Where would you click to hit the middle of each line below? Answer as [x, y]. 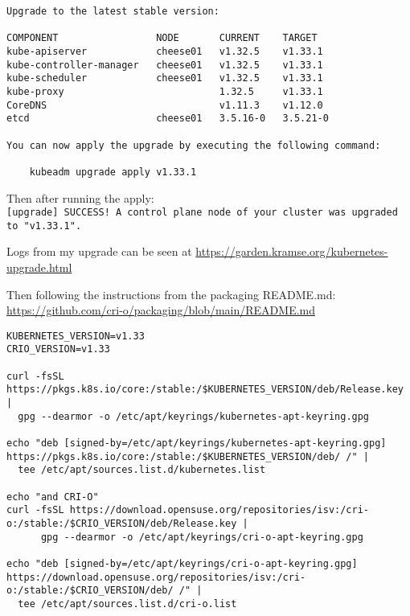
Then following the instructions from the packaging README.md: [171, 294]
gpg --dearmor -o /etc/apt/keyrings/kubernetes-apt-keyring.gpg [194, 416]
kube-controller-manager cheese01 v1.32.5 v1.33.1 [165, 65]
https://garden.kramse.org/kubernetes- [292, 251]
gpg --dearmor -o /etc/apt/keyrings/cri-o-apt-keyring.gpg [202, 537]
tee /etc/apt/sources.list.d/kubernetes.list [142, 470]
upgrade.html [39, 267]
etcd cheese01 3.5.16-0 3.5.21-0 [168, 119]
